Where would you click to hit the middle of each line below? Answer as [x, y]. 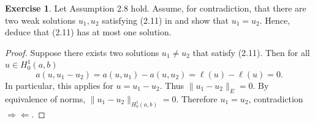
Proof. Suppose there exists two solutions [82, 52]
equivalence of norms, [45, 98]
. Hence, [275, 20]
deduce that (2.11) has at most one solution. [88, 32]
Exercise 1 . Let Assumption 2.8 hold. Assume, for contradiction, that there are [156, 8]
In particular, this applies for [59, 85]
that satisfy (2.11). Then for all [251, 52]
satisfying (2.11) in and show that [165, 20]
